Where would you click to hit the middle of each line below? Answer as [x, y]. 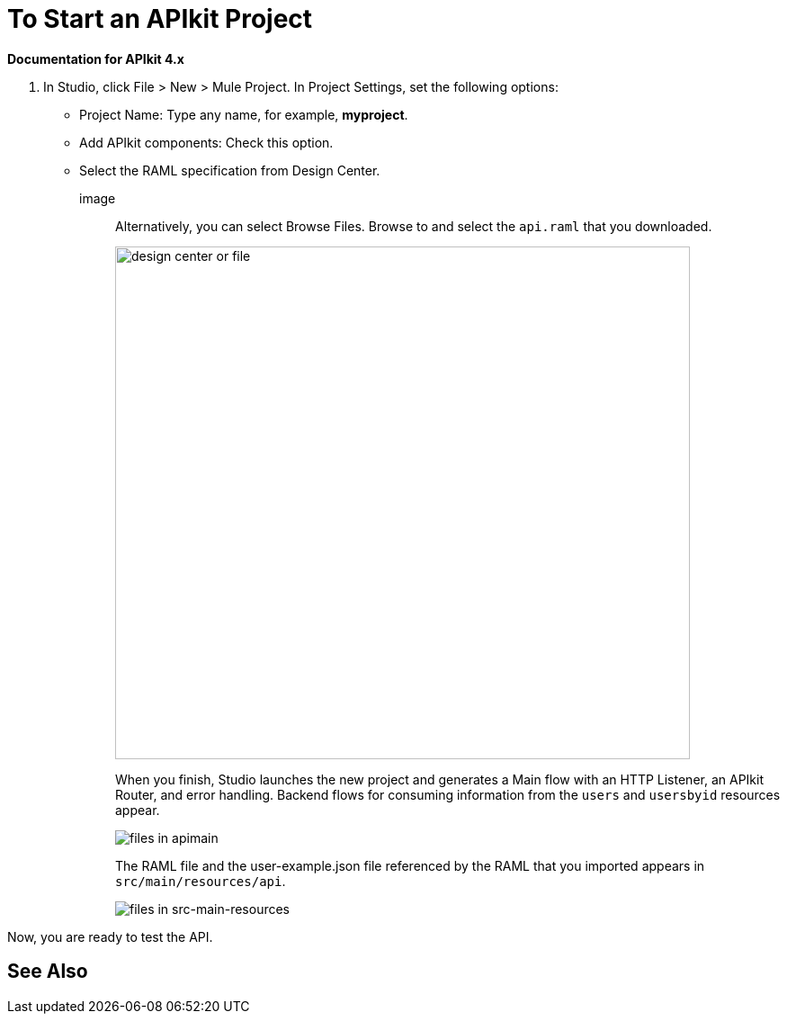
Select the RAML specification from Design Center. [230, 170]
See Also [48, 972]
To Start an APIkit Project [160, 19]
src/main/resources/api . [201, 881]
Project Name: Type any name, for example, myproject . [244, 114]
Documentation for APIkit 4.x [96, 58]
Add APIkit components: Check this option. [206, 142]
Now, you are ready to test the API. [110, 936]
